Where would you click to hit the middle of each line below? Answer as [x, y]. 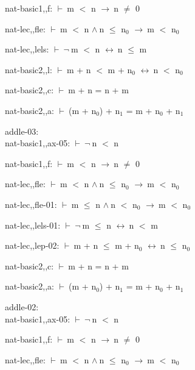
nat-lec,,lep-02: [32, 245]
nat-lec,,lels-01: [33, 225]
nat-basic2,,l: [29, 69]
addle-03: [22, 131]
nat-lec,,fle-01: [31, 204]
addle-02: [22, 306]
